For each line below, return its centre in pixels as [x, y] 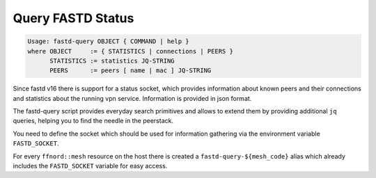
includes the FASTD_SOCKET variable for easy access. [90, 166]
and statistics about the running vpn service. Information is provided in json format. [132, 98]
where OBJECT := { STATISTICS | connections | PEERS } [130, 51]
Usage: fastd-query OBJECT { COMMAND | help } [108, 41]
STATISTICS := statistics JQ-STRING [112, 60]
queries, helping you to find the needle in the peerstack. [93, 121]
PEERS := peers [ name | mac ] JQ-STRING [131, 71]
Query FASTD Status [73, 18]
